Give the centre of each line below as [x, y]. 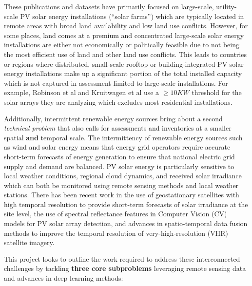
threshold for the [217, 92]
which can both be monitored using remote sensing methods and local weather [121, 185]
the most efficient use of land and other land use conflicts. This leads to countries [125, 54]
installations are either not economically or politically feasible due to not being [122, 45]
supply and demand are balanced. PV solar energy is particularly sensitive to [119, 166]
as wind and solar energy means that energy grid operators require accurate [117, 147]
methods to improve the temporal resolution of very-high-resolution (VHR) [116, 233]
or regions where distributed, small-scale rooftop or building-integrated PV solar [124, 64]
